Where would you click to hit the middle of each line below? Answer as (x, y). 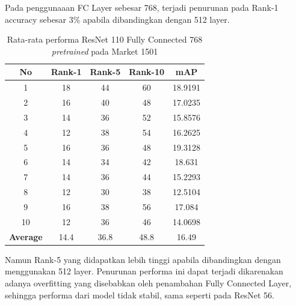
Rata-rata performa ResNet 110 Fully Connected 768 (105, 39)
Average (26, 236)
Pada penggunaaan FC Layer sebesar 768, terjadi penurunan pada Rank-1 (142, 7)
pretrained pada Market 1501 (105, 51)
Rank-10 (147, 72)
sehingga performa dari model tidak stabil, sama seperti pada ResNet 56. (140, 294)
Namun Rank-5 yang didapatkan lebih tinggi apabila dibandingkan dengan (143, 259)
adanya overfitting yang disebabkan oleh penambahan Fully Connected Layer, (148, 282)
